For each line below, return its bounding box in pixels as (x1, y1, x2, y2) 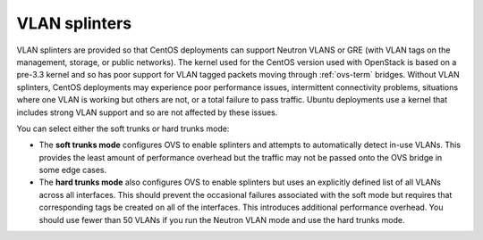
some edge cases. (38, 165, 107, 176)
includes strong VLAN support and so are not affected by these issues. (16, 107, 278, 118)
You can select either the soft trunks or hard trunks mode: (16, 123, 230, 134)
